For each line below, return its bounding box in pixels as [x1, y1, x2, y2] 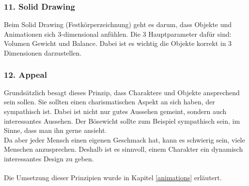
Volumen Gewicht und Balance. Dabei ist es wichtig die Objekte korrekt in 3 [4, 38, 232, 48]
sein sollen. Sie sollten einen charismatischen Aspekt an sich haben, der [4, 97, 215, 107]
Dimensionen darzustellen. [4, 48, 82, 57]
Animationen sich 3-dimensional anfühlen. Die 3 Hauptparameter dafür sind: [4, 29, 232, 39]
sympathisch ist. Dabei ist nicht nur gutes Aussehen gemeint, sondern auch [4, 106, 227, 116]
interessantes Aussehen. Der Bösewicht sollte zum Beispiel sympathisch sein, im [4, 115, 240, 126]
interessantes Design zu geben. [4, 153, 94, 163]
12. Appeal [4, 68, 47, 80]
